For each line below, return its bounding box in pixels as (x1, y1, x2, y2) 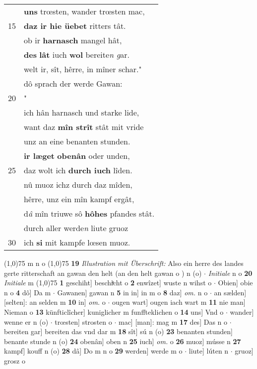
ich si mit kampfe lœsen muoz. (24, 237, 130, 248)
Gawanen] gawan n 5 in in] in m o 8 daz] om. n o (57, 287, 208, 297)
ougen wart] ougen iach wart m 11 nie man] (112, 297, 246, 307)
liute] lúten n (189, 346, 229, 356)
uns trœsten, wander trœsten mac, (24, 5, 145, 17)
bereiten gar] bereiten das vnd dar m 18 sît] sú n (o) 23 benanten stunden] (4, 326, 233, 337)
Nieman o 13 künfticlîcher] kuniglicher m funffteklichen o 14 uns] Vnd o (4, 306, 224, 317)
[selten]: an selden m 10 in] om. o (4, 297, 106, 307)
